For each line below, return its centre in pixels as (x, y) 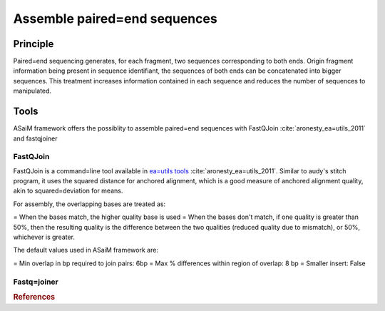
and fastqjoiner (35, 138)
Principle (34, 44)
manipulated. (32, 91)
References (34, 297)
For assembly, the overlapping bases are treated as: (89, 204)
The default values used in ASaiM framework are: (86, 250)
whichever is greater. (44, 237)
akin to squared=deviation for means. (68, 191)
